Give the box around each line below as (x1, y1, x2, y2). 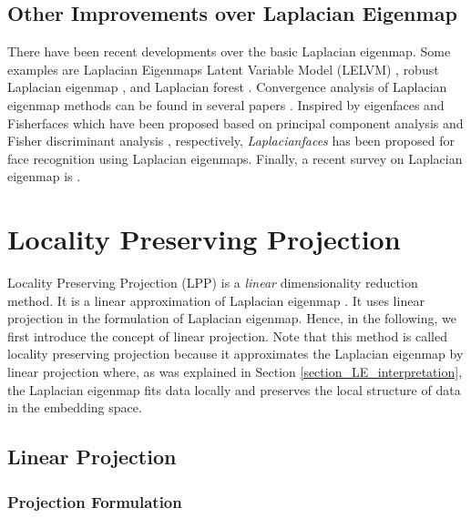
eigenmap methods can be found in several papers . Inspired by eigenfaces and (7, 95, 445, 114)
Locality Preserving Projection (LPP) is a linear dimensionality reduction (7, 273, 418, 292)
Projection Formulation (7, 490, 182, 513)
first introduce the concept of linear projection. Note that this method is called (7, 326, 448, 345)
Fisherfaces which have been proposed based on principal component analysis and (7, 113, 464, 132)
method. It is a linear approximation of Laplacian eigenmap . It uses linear (7, 290, 425, 310)
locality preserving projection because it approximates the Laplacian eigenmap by (7, 344, 464, 363)
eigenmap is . (7, 167, 81, 186)
